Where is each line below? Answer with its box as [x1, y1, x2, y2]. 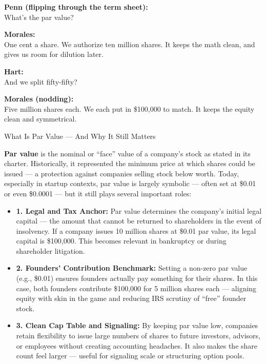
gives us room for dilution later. [4, 49, 104, 59]
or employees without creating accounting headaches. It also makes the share [16, 340, 258, 351]
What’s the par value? [4, 11, 74, 22]
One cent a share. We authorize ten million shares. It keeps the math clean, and [4, 38, 255, 49]
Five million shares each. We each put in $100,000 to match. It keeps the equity [4, 103, 255, 114]
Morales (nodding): [4, 93, 74, 104]
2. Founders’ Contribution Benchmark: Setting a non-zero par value [16, 262, 248, 273]
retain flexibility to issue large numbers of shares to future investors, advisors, [16, 330, 260, 341]
